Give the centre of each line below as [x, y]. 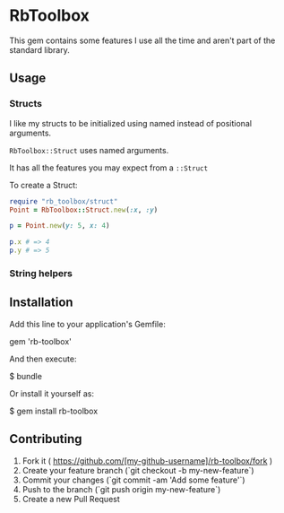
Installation [41, 303]
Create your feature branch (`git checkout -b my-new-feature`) [138, 470]
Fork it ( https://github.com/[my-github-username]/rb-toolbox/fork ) [147, 461]
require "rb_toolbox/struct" [64, 201]
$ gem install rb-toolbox [54, 411]
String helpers [41, 273]
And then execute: [43, 359]
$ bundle [26, 376]
